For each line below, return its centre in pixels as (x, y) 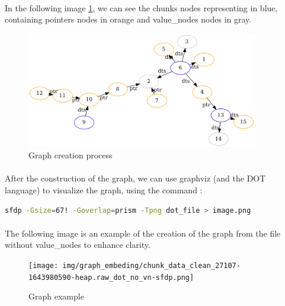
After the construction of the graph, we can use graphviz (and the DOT (135, 178)
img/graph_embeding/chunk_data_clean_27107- (151, 265)
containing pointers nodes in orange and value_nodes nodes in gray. (128, 19)
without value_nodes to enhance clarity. (78, 245)
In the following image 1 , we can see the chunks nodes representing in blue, (141, 7)
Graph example (56, 296)
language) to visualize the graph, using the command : (104, 189)
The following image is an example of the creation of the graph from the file (143, 233)
